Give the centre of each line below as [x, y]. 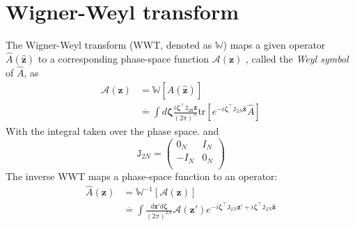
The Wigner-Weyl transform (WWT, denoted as [109, 45]
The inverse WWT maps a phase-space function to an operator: [142, 176]
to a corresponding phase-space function [124, 58]
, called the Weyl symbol [297, 58]
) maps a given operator [274, 45]
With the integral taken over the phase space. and [112, 130]
